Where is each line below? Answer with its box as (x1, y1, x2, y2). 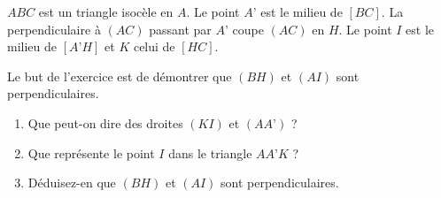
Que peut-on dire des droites (27, 113, 183, 132)
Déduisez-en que (27, 173, 116, 192)
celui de (133, 37, 175, 56)
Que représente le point (27, 143, 155, 162)
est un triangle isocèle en (38, 3, 174, 20)
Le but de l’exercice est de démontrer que (7, 66, 232, 85)
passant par (149, 19, 212, 38)
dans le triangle (168, 143, 252, 162)
